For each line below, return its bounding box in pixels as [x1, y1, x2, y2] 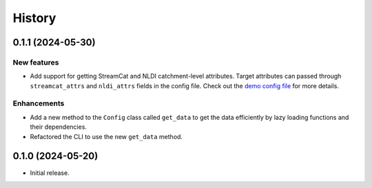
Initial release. [30, 169, 70, 177]
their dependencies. [30, 123, 87, 131]
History [12, 10, 56, 25]
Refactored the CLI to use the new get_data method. [30, 132, 183, 140]
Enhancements [12, 98, 65, 108]
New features [12, 57, 59, 67]
